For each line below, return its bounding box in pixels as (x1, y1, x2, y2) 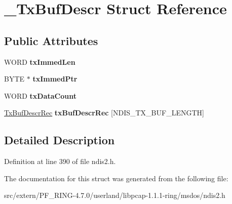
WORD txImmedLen (4, 56, 75, 67)
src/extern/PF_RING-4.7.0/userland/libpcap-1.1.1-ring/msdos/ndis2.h (4, 190, 225, 200)
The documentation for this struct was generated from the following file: (4, 173, 228, 183)
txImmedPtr (32, 73, 78, 84)
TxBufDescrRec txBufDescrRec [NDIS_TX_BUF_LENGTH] (4, 107, 204, 118)
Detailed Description (4, 132, 115, 148)
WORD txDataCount (4, 90, 76, 101)
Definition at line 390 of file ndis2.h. (4, 156, 116, 167)
